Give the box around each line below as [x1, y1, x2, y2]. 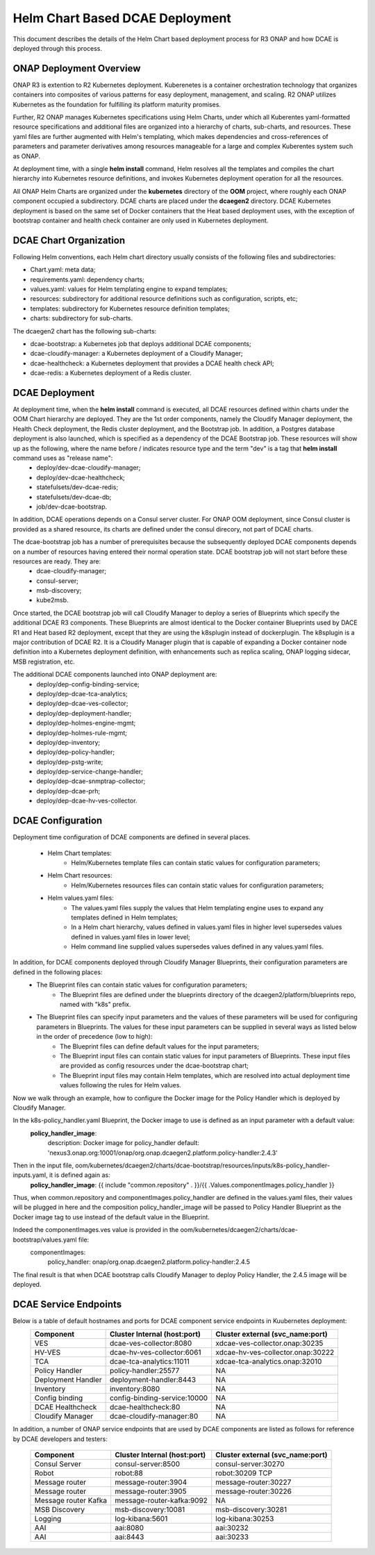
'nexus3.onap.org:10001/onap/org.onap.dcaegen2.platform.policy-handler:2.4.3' [47, 1149, 278, 1157]
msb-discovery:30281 [215, 1505, 287, 1515]
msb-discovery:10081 [115, 1505, 185, 1515]
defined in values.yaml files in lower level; [71, 932, 190, 941]
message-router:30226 [215, 1487, 292, 1497]
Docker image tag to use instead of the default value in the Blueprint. [12, 1212, 210, 1221]
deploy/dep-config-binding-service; [36, 680, 140, 688]
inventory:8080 [109, 1384, 160, 1394]
